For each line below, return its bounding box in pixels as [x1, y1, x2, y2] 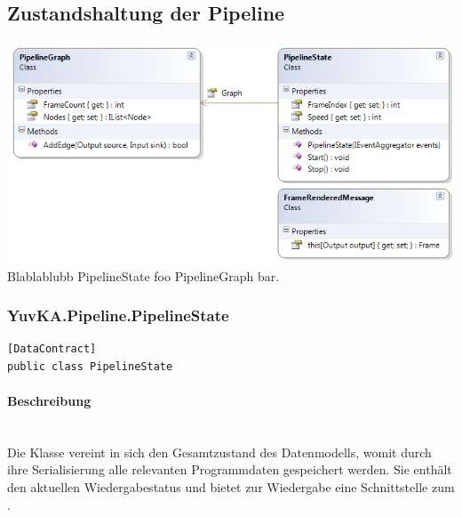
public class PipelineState [7, 359, 173, 373]
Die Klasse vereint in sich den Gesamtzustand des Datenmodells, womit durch [7, 442, 432, 461]
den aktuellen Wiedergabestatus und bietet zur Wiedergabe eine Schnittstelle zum [7, 478, 455, 497]
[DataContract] [7, 343, 97, 356]
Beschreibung [7, 392, 92, 410]
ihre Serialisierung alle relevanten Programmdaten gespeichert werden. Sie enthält [7, 460, 452, 479]
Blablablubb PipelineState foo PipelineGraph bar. [7, 266, 280, 285]
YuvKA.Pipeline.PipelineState [7, 304, 229, 327]
